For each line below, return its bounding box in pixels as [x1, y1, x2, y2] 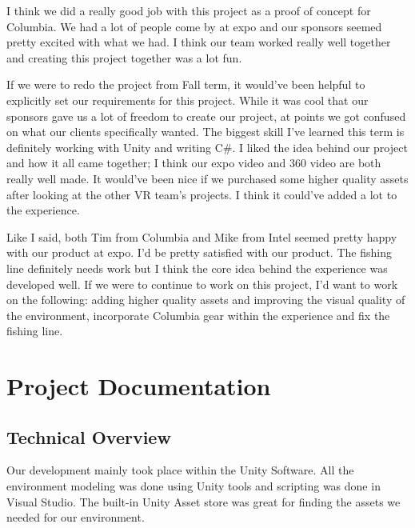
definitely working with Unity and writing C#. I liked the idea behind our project [6, 138, 408, 155]
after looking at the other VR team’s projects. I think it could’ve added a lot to [6, 186, 397, 202]
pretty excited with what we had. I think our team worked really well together [6, 34, 391, 50]
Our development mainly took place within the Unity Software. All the [6, 462, 354, 478]
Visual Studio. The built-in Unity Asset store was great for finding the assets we [6, 493, 401, 510]
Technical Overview [6, 424, 171, 449]
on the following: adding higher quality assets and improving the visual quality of [6, 291, 405, 308]
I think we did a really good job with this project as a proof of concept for [6, 2, 371, 18]
